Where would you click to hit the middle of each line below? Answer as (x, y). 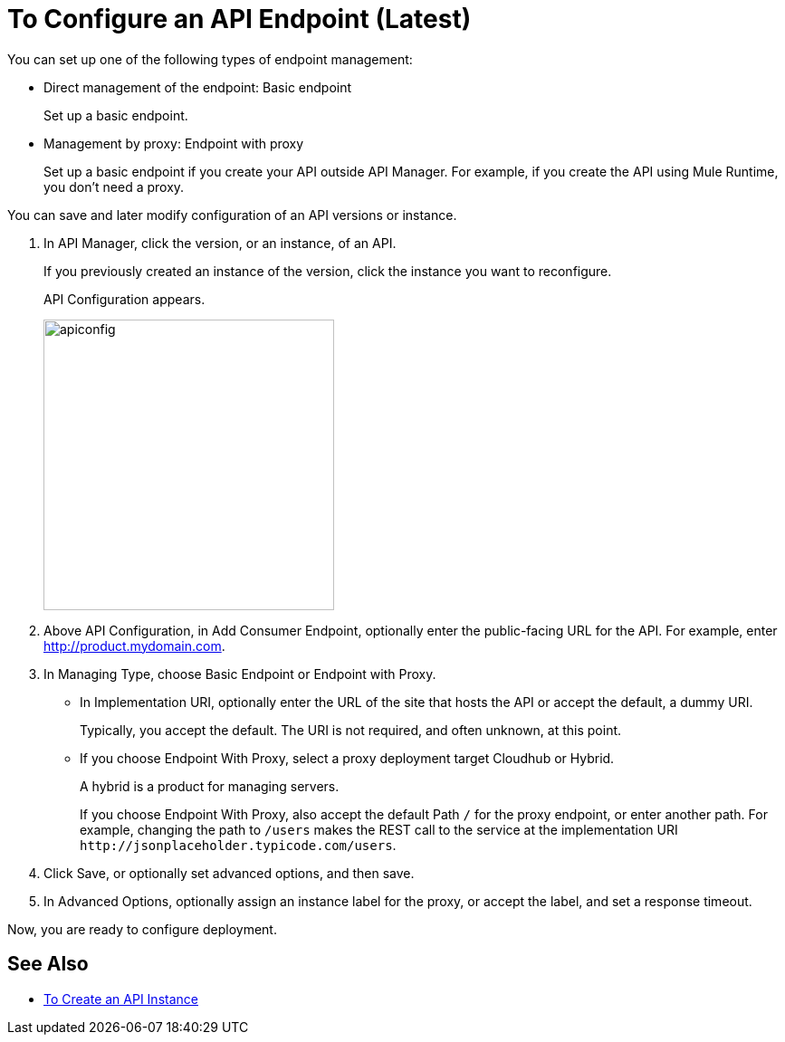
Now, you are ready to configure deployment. (142, 929)
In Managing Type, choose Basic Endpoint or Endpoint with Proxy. (240, 674)
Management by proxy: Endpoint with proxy (174, 143)
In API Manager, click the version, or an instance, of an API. (220, 243)
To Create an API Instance (121, 999)
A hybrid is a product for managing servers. (210, 786)
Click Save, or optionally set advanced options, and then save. (229, 873)
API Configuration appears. (124, 299)
